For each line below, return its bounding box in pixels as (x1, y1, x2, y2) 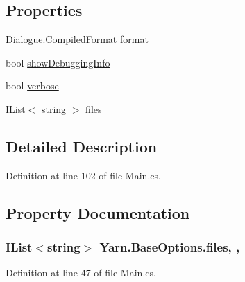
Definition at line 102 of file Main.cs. (6, 168, 161, 182)
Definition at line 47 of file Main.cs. (6, 265, 156, 280)
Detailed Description (6, 135, 158, 157)
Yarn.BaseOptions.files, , (99, 238, 240, 256)
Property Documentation (6, 202, 190, 223)
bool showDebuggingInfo (6, 55, 110, 69)
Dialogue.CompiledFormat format (6, 32, 149, 46)
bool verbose (6, 78, 59, 93)
